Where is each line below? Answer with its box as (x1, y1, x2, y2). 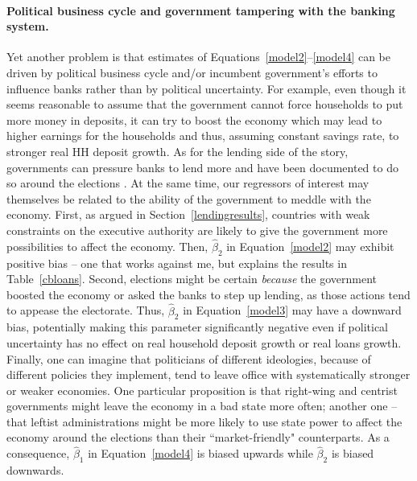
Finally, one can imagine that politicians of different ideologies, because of (6, 350, 371, 367)
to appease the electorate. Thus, (6, 302, 165, 319)
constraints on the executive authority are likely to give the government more (6, 221, 388, 238)
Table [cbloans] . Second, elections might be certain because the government (6, 270, 377, 287)
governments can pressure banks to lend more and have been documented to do (6, 158, 398, 175)
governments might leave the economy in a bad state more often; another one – (6, 397, 398, 414)
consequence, (6, 445, 70, 462)
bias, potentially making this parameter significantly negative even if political (6, 319, 389, 335)
